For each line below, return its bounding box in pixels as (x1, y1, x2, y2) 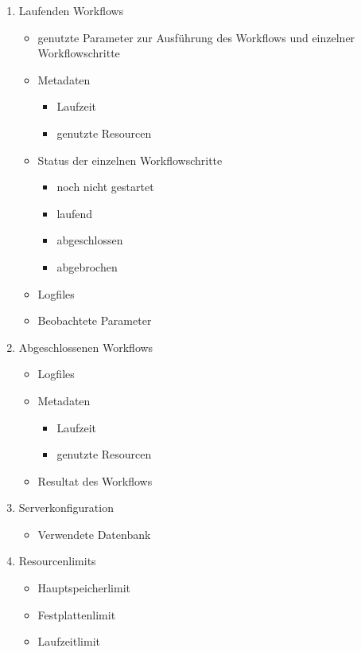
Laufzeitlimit (37, 633, 100, 650)
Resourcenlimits (18, 552, 96, 569)
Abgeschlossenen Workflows (18, 338, 153, 355)
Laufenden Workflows (18, 2, 124, 18)
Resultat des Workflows (37, 472, 153, 489)
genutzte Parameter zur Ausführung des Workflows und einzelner (37, 29, 355, 45)
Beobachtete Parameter (37, 312, 152, 329)
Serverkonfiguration (18, 499, 114, 516)
